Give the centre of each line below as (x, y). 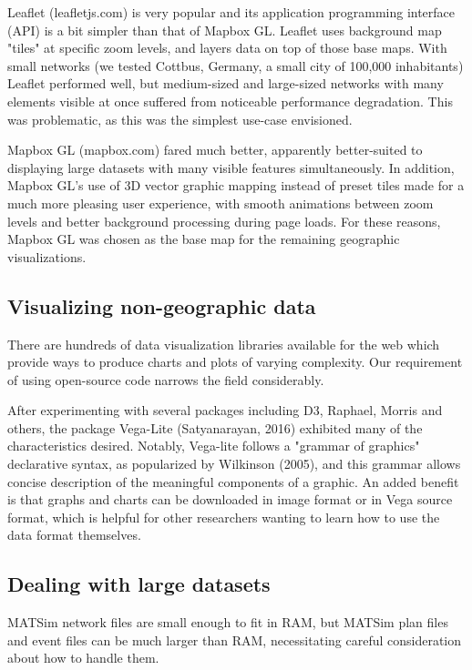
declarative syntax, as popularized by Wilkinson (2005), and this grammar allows (234, 464)
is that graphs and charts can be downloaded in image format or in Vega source (230, 499)
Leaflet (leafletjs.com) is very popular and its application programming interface (231, 12)
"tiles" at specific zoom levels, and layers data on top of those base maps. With (227, 48)
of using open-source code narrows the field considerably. (166, 379)
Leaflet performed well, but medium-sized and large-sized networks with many (226, 83)
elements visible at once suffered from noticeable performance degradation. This (230, 101)
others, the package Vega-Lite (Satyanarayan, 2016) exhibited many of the (215, 427)
